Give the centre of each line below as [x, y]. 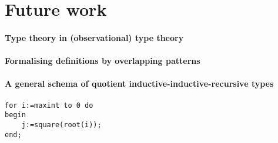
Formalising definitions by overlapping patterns [103, 61]
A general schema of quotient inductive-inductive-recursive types [139, 84]
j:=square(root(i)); [61, 125]
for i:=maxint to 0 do [49, 105]
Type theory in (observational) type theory [94, 37]
